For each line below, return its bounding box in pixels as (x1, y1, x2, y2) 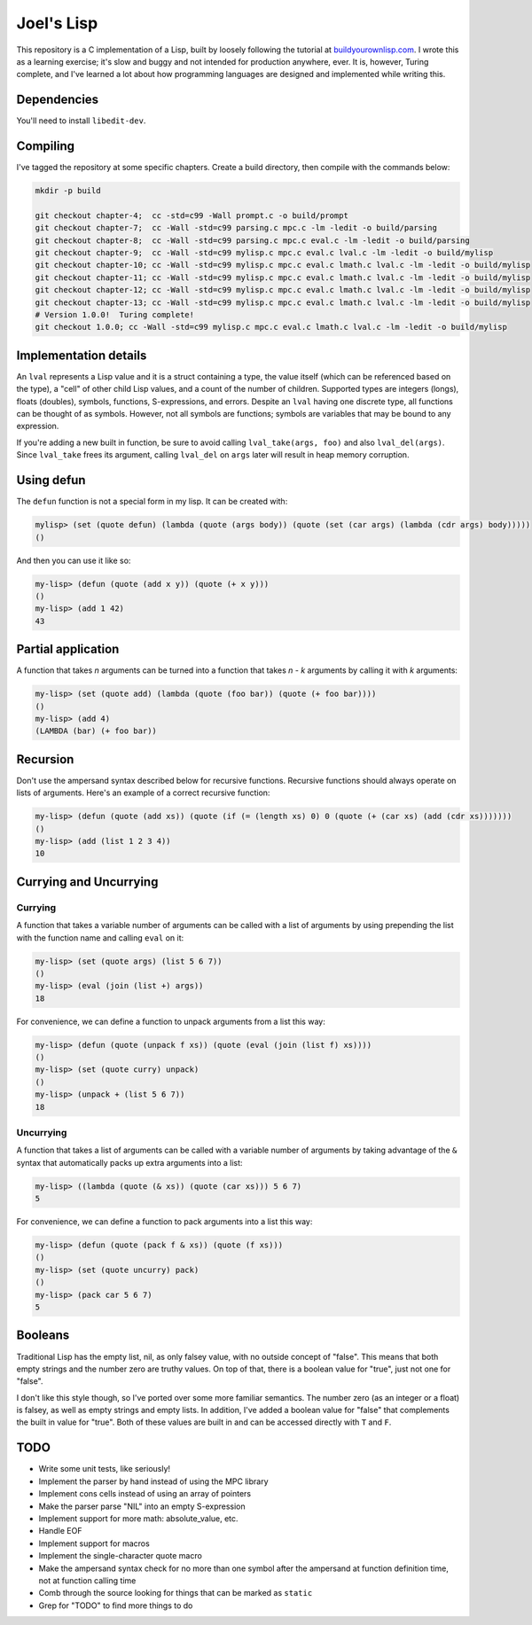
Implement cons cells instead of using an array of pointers (38, 1488, 252, 1499)
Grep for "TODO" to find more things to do (38, 1600, 193, 1611)
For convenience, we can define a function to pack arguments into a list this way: (16, 1216, 313, 1227)
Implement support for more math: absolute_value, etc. (38, 1512, 239, 1524)
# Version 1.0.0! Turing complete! (35, 310, 195, 320)
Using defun (16, 473, 86, 488)
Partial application (16, 642, 120, 657)
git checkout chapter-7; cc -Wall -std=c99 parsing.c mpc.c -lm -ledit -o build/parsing (35, 223, 438, 233)
